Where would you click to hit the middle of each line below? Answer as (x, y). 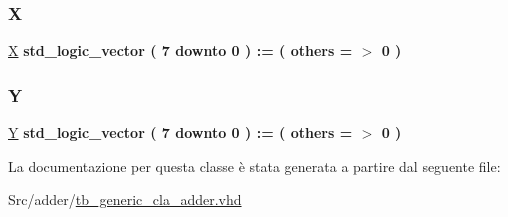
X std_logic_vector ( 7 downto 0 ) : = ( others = (180, 50)
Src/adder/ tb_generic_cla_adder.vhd (125, 199)
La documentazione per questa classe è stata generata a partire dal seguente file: (254, 165)
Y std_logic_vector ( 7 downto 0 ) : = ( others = (180, 132)
